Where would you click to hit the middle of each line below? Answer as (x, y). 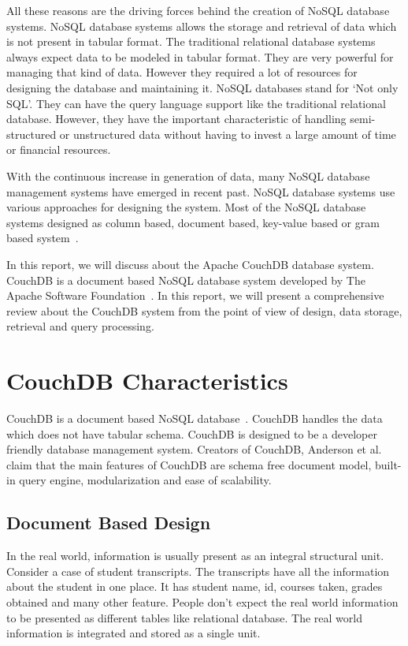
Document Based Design (109, 523)
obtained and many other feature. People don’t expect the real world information (202, 601)
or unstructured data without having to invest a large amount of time (228, 134)
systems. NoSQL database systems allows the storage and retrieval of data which (202, 26)
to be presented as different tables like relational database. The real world (184, 617)
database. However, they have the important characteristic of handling (176, 119)
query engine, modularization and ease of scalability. (145, 480)
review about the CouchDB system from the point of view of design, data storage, (204, 310)
